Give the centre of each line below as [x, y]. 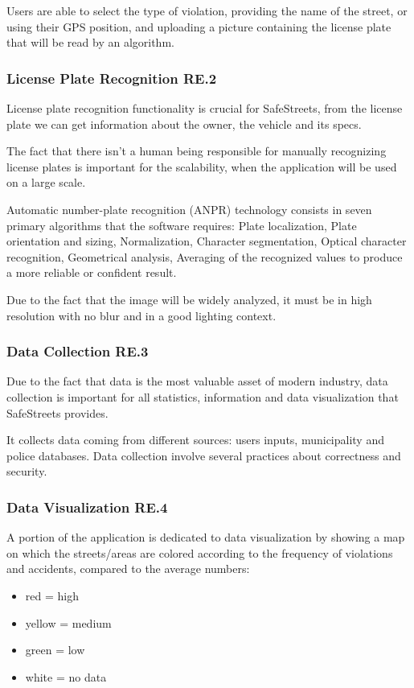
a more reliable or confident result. [92, 272]
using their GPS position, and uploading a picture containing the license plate [199, 26]
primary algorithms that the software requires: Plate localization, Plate [182, 225]
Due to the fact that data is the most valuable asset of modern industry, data [197, 381]
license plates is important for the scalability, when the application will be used [202, 166]
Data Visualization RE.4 [87, 507]
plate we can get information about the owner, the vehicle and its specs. [184, 124]
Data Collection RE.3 [78, 351]
